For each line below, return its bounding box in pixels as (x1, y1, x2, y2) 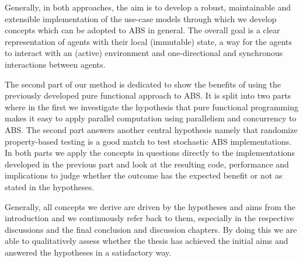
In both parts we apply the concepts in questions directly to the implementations (5, 146, 295, 159)
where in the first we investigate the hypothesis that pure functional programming (5, 100, 298, 113)
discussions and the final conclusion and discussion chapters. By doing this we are (5, 223, 297, 235)
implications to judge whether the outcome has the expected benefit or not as (5, 169, 283, 181)
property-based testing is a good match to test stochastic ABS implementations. (5, 135, 292, 147)
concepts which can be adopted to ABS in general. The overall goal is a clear (5, 24, 280, 36)
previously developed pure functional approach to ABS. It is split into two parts (5, 89, 291, 102)
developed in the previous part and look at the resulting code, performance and (5, 158, 289, 170)
